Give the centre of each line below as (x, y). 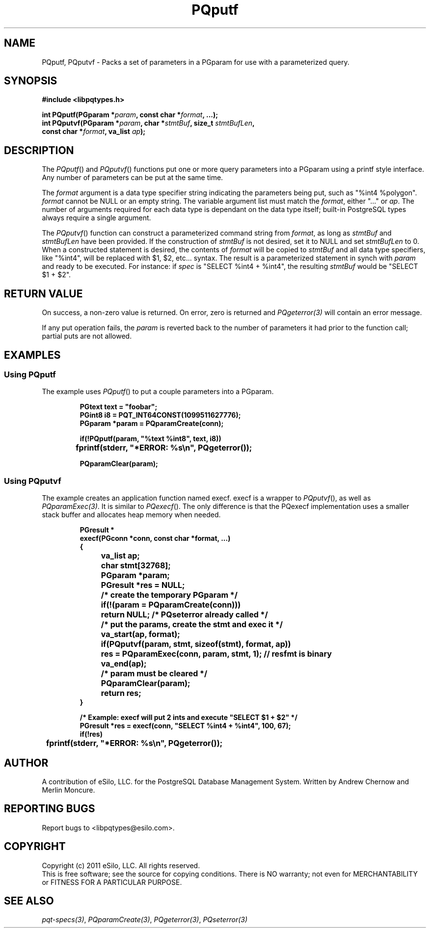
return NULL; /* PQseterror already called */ (184, 615)
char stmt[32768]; (136, 566)
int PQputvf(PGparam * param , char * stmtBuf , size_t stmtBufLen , (148, 123)
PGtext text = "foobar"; (119, 407)
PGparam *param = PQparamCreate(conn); (152, 424)
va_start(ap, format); (140, 634)
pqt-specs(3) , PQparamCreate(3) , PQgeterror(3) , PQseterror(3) (145, 920)
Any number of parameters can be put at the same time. (133, 178)
